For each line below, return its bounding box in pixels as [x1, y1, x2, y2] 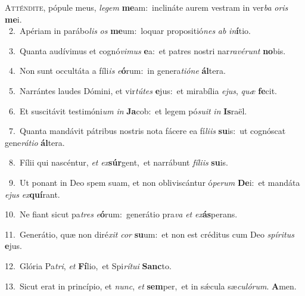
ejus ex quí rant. [5, 188, 60, 200]
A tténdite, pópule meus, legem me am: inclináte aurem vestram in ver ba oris [5, 1, 288, 13]
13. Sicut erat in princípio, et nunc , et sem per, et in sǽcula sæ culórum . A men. [5, 279, 297, 292]
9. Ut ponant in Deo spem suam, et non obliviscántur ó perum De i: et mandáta [8, 176, 300, 188]
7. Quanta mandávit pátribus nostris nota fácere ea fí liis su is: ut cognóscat [8, 124, 286, 137]
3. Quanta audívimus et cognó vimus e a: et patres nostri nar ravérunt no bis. [8, 44, 286, 57]
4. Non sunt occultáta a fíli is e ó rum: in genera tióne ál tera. [8, 64, 226, 77]
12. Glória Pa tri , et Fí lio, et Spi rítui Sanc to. [5, 259, 172, 272]
